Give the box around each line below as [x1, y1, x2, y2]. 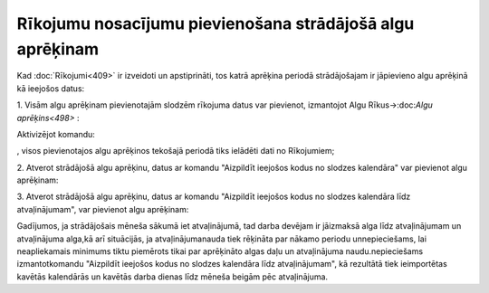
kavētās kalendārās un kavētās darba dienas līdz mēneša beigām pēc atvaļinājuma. [16, 271, 329, 282]
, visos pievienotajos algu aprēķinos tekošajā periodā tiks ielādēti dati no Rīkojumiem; [16, 146, 335, 156]
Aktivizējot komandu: [16, 128, 95, 139]
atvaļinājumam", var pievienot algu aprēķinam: [16, 203, 189, 214]
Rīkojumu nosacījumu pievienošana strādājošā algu [16, 14, 415, 33]
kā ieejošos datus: [16, 82, 85, 94]
